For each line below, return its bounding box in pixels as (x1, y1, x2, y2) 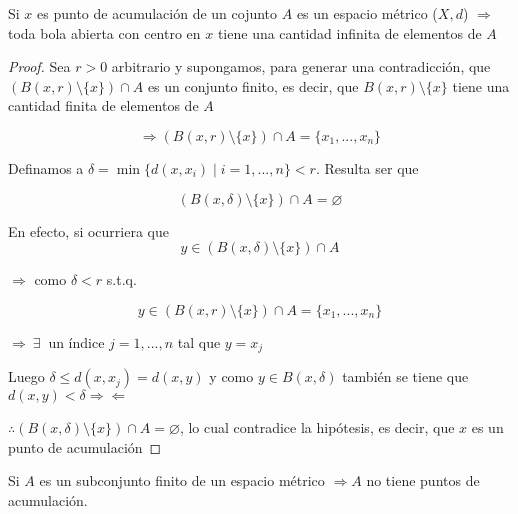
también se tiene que (342, 366, 469, 387)
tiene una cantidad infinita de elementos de (217, 22, 482, 43)
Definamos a (8, 157, 84, 178)
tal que (177, 331, 221, 352)
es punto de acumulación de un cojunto (37, 3, 278, 23)
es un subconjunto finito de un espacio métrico (39, 470, 325, 491)
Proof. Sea (8, 56, 71, 77)
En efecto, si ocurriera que (8, 220, 169, 241)
